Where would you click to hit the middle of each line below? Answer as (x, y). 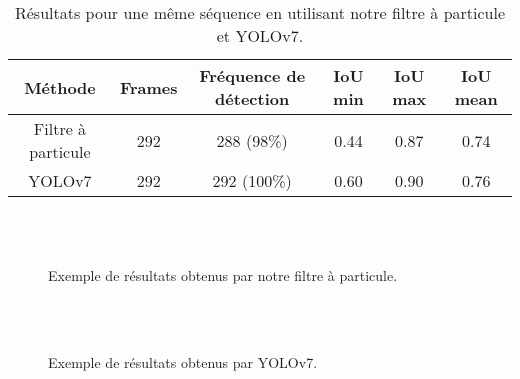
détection (252, 98)
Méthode (60, 87)
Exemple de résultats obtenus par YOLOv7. (183, 361)
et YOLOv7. (260, 35)
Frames (148, 87)
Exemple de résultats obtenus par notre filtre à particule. (223, 275)
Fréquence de (252, 75)
